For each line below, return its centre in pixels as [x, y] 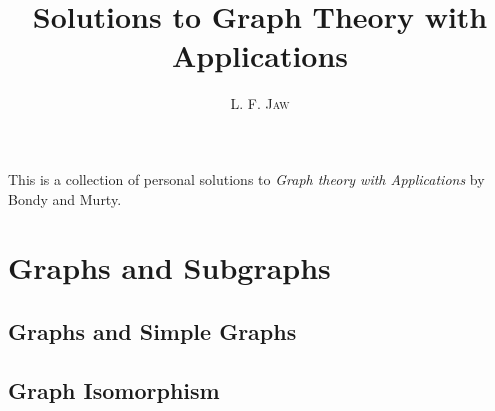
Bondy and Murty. [65, 198]
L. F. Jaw [260, 103]
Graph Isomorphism [114, 389]
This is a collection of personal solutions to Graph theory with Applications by [246, 178]
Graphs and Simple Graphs [152, 330]
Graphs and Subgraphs [169, 267]
